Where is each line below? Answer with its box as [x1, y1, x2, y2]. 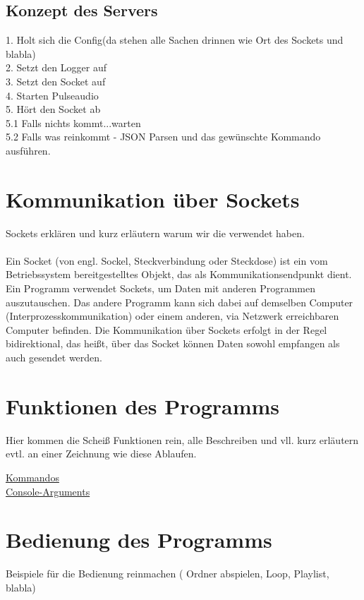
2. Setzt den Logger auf [6, 60, 107, 75]
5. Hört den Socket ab [6, 102, 101, 116]
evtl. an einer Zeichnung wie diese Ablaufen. [6, 446, 197, 461]
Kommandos [6, 469, 59, 484]
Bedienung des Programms [6, 525, 272, 554]
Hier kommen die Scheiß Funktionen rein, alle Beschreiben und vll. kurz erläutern [6, 432, 359, 447]
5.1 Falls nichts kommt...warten [6, 115, 141, 130]
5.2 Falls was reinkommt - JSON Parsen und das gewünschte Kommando [6, 129, 321, 144]
